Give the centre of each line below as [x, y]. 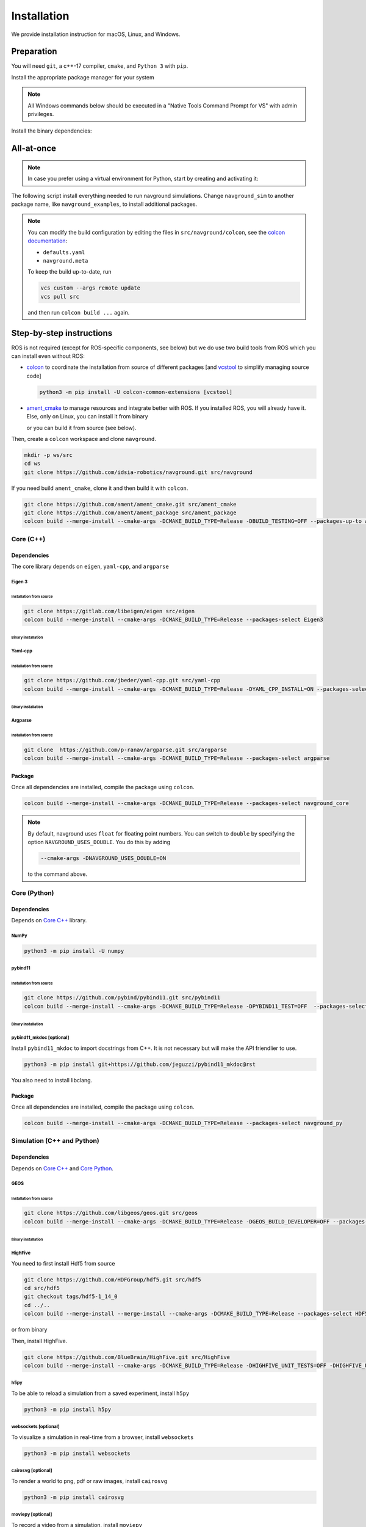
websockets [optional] [36, 1427]
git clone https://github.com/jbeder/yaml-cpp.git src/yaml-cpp [122, 680]
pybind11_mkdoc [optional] [40, 1038]
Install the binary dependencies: [52, 131]
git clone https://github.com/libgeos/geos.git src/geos [111, 1213]
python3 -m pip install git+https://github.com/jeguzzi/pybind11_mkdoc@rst [140, 1064]
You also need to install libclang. [52, 1080]
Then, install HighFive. [39, 1341]
